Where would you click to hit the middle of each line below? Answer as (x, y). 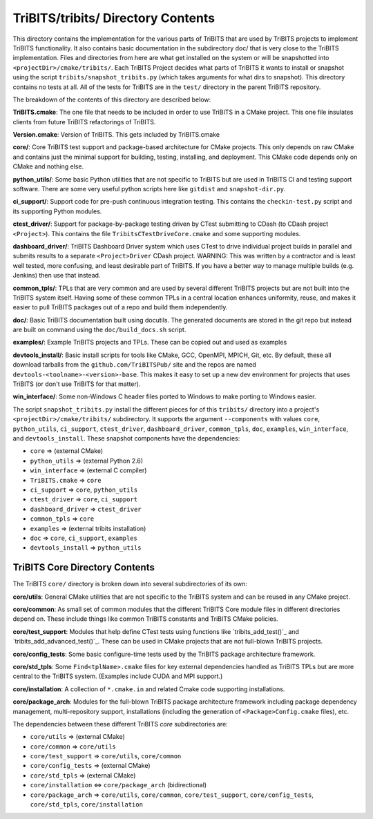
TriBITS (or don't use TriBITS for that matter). (77, 384)
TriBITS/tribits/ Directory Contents (114, 18)
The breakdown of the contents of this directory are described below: (112, 99)
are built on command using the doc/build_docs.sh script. (99, 330)
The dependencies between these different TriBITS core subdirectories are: (120, 724)
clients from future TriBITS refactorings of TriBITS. (84, 122)
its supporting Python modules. (57, 211)
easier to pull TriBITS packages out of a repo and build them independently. (120, 307)
